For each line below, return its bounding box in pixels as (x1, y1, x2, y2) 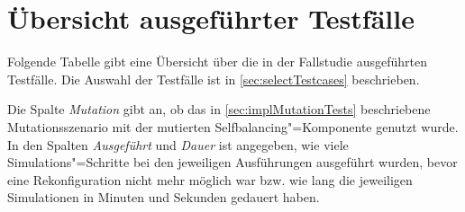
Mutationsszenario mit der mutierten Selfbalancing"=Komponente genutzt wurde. (7, 117, 459, 136)
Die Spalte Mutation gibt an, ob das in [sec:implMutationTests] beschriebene (7, 100, 431, 119)
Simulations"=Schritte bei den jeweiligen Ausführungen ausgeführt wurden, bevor (7, 153, 458, 172)
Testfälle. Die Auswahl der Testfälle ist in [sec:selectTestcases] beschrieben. (7, 69, 420, 88)
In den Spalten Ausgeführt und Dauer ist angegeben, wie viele (7, 135, 349, 154)
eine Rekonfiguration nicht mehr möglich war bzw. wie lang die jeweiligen (7, 170, 413, 189)
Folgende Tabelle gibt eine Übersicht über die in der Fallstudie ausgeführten (7, 52, 427, 71)
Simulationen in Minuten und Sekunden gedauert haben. (7, 188, 320, 207)
